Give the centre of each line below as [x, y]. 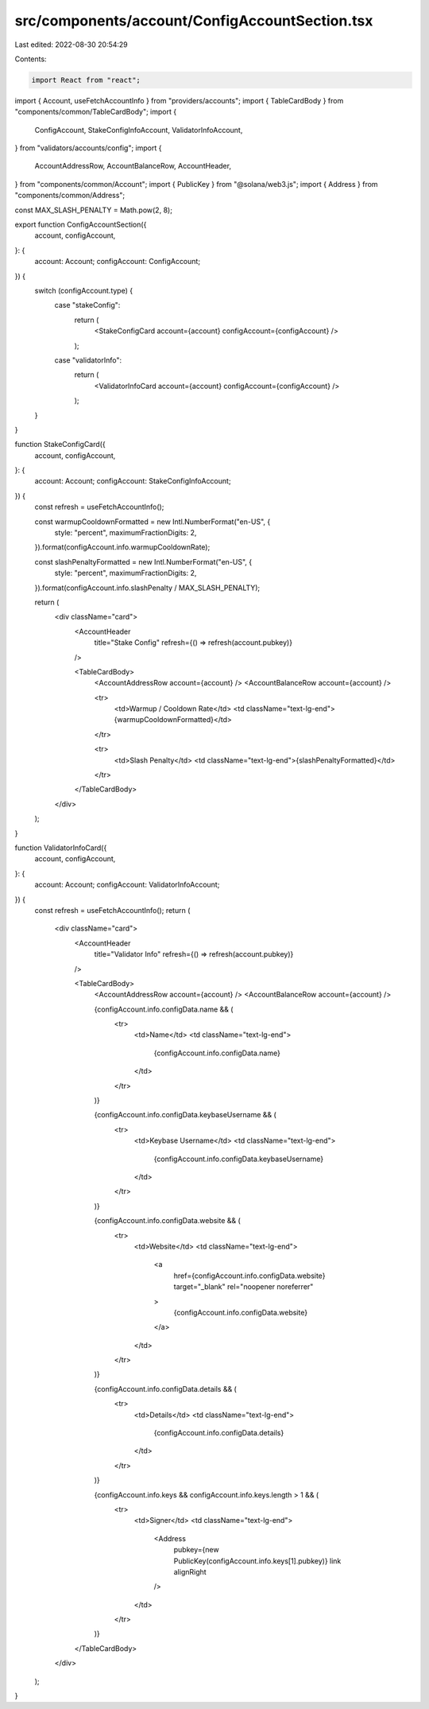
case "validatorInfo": [88, 360]
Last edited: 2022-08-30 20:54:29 [71, 45]
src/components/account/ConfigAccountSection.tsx [194, 21]
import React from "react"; [86, 80]
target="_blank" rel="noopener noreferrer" [243, 1287]
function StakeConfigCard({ [60, 445]
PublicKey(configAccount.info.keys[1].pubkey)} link [257, 1561]
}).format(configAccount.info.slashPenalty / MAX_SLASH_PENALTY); [147, 588]
